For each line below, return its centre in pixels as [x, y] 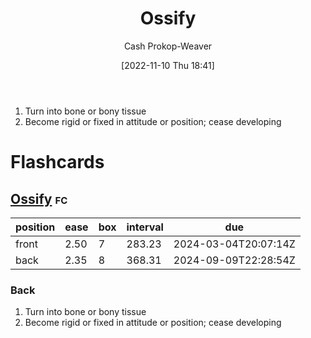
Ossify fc [39, 198]
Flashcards [57, 162]
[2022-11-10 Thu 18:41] [168, 65]
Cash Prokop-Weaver [168, 46]
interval [145, 227]
